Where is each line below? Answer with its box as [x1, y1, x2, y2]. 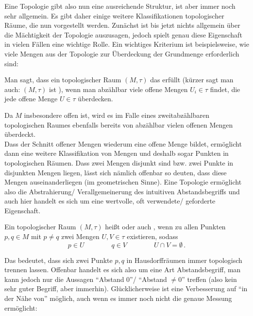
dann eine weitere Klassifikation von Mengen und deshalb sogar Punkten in [4, 148, 229, 158]
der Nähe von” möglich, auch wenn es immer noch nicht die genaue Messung [4, 293, 232, 303]
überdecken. [78, 93, 113, 104]
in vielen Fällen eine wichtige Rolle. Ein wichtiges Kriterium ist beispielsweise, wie [4, 39, 249, 49]
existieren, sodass [127, 231, 178, 242]
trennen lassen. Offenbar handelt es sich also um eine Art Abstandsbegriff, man [4, 264, 241, 275]
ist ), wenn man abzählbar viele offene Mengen [49, 84, 188, 94]
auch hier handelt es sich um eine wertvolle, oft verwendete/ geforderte [4, 196, 216, 206]
